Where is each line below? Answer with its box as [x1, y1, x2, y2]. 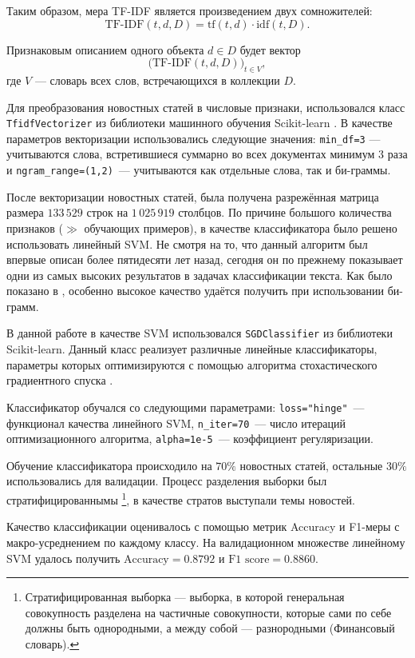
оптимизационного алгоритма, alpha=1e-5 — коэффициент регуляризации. [6, 430, 373, 447]
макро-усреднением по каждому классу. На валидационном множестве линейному [6, 533, 405, 550]
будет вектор [239, 41, 301, 58]
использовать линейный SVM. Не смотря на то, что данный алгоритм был [6, 235, 368, 252]
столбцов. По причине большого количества [178, 204, 392, 221]
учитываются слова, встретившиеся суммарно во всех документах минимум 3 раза [6, 146, 408, 162]
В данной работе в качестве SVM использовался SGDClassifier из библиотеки [6, 325, 393, 341]
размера [6, 204, 44, 221]
